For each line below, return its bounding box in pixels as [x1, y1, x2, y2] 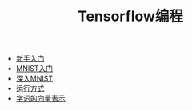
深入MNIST [15, 73, 54, 84]
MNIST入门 [15, 64, 54, 73]
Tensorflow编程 [77, 7, 184, 26]
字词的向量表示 [15, 93, 66, 104]
